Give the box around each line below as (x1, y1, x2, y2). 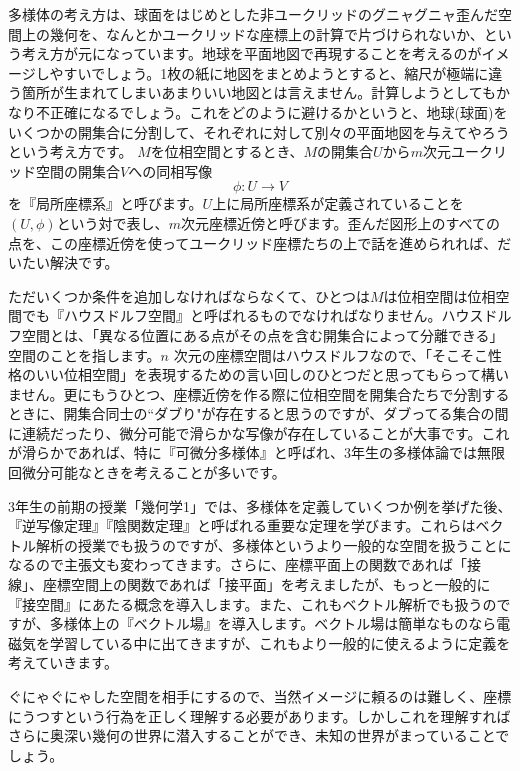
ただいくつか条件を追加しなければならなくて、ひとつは (8, 285, 370, 306)
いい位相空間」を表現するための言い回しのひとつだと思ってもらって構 (35, 364, 495, 385)
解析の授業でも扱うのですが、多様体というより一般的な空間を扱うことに (35, 534, 512, 555)
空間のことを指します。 (8, 344, 161, 365)
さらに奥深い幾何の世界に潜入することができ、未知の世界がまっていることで (8, 725, 510, 746)
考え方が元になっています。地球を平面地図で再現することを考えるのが (21, 43, 482, 64)
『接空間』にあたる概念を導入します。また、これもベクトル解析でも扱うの (8, 593, 497, 614)
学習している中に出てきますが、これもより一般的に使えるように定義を (49, 632, 511, 653)
